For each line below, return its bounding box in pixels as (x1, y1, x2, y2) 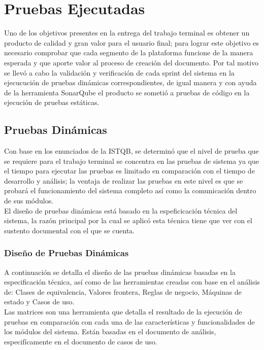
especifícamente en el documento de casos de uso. (4, 336, 157, 346)
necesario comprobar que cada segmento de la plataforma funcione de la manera (4, 47, 253, 58)
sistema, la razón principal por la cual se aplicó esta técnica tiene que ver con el (4, 215, 252, 226)
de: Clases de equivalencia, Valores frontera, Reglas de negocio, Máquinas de (4, 286, 242, 297)
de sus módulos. (4, 195, 54, 206)
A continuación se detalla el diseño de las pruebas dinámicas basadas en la (4, 266, 236, 277)
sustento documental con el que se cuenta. (4, 225, 135, 235)
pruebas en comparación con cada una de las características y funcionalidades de (4, 316, 255, 327)
